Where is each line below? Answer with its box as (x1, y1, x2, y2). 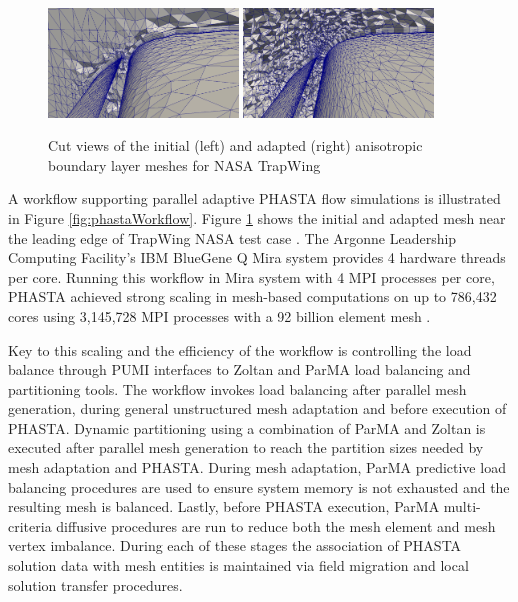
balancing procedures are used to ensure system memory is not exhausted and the (8, 476, 510, 497)
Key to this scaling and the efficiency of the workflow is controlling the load (8, 339, 472, 360)
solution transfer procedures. (8, 574, 183, 595)
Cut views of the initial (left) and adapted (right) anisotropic (48, 135, 423, 156)
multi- (443, 496, 481, 517)
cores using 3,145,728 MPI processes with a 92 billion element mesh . (8, 305, 431, 326)
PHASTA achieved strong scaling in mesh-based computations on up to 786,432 (8, 286, 497, 307)
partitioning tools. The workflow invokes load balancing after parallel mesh (8, 378, 467, 399)
